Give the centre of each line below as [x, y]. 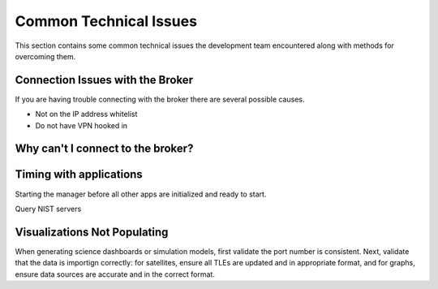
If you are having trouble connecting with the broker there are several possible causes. [160, 99]
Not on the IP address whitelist [86, 114]
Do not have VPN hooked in [82, 125]
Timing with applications [79, 175]
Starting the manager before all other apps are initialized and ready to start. [141, 194]
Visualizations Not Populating [92, 232]
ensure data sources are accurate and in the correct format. [115, 274]
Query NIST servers [48, 209]
